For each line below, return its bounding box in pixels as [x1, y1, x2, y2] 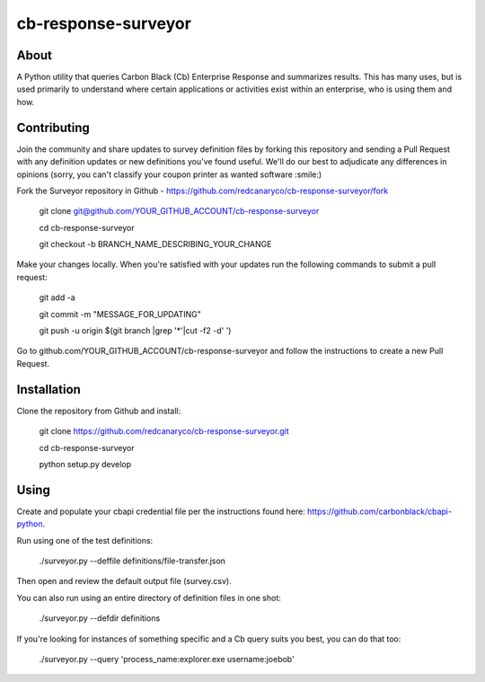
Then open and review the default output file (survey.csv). [16, 576, 233, 587]
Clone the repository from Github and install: [16, 405, 181, 416]
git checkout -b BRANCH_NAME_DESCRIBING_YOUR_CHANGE [39, 239, 272, 250]
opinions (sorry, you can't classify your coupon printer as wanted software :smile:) [16, 169, 322, 180]
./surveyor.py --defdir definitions [39, 613, 161, 624]
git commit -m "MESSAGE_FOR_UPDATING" [39, 308, 201, 319]
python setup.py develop [39, 458, 132, 469]
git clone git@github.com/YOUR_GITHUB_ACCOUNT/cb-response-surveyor [39, 206, 320, 217]
